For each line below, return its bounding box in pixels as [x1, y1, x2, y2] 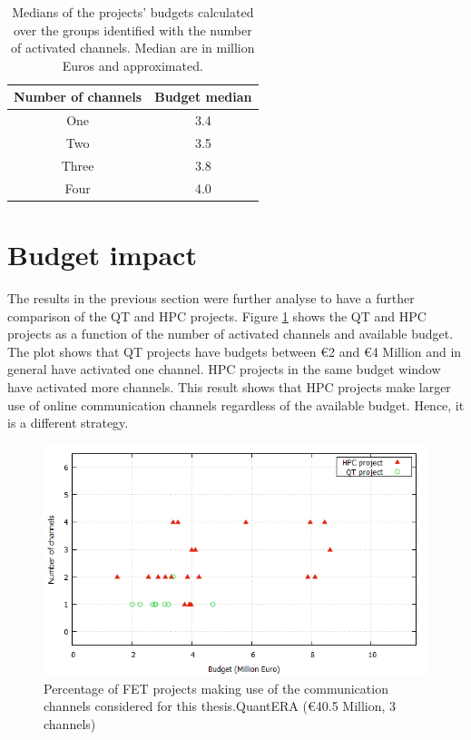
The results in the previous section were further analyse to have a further [7, 288, 415, 307]
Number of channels [14, 87, 142, 106]
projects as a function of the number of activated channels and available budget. [7, 324, 454, 343]
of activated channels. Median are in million [11, 38, 255, 57]
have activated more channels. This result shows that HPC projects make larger [7, 377, 451, 396]
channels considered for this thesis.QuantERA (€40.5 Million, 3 [44, 696, 397, 715]
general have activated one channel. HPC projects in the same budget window [7, 360, 441, 379]
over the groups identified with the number [13, 20, 252, 39]
